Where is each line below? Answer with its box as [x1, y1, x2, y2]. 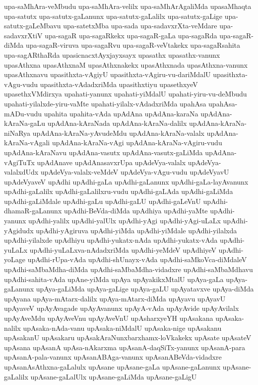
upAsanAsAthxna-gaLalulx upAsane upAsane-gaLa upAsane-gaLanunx [4, 361, 221, 372]
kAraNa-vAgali [4, 137, 50, 148]
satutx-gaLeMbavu [4, 20, 61, 31]
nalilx [4, 322, 21, 333]
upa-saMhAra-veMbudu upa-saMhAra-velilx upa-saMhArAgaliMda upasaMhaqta [4, 1, 252, 11]
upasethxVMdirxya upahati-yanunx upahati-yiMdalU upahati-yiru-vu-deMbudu [4, 89, 247, 99]
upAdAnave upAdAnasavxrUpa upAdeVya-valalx [37, 157, 186, 167]
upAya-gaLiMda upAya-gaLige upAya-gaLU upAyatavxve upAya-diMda [36, 284, 254, 294]
